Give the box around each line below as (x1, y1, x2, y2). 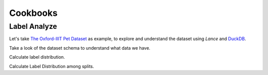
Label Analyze (9, 22, 57, 31)
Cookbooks (9, 7, 58, 18)
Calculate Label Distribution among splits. (9, 63, 94, 69)
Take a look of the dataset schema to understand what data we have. (9, 45, 151, 51)
